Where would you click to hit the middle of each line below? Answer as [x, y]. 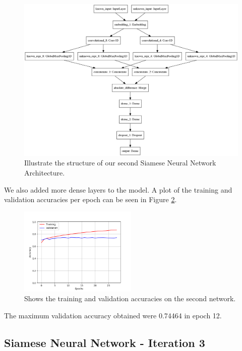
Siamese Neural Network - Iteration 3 [105, 342]
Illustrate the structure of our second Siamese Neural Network [120, 163]
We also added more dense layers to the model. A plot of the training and [118, 189]
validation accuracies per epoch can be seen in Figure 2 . [90, 199]
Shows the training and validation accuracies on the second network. [130, 298]
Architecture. [45, 173]
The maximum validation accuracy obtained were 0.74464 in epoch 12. [113, 315]
